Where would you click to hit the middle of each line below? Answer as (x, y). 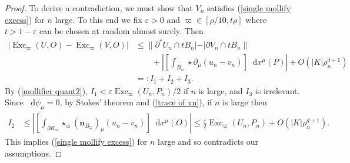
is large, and (221, 90)
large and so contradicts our (208, 142)
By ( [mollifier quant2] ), (46, 90)
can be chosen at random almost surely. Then (121, 31)
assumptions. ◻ (34, 153)
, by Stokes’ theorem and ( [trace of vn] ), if (136, 102)
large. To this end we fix (99, 19)
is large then (245, 102)
